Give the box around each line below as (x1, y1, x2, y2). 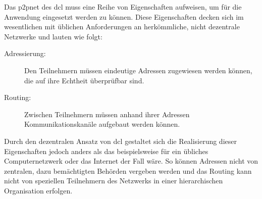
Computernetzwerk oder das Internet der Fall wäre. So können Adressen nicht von (4, 156, 258, 166)
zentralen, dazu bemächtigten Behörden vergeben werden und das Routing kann (4, 165, 252, 176)
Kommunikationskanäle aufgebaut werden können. (24, 119, 180, 129)
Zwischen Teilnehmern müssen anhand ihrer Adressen (24, 109, 190, 119)
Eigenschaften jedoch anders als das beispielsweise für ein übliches (4, 145, 208, 156)
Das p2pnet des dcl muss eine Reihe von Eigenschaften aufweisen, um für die (4, 2, 242, 12)
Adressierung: (4, 48, 46, 59)
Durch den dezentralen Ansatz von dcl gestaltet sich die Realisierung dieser (4, 135, 237, 146)
